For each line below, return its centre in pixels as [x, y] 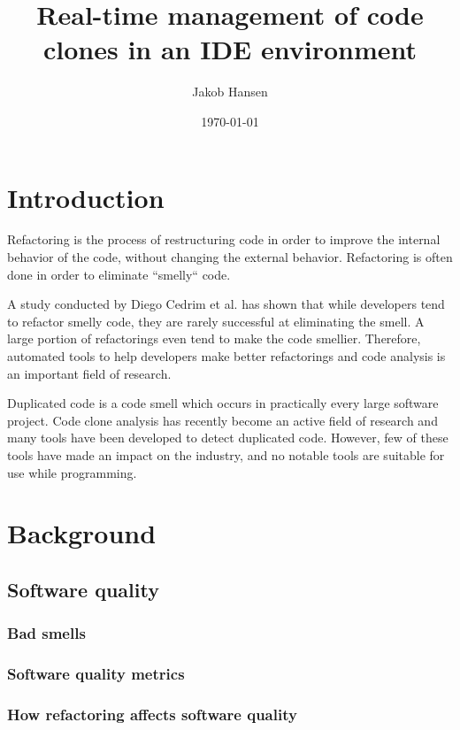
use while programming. [72, 472]
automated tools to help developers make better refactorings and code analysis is [226, 356]
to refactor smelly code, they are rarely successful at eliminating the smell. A [216, 321]
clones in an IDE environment [230, 49]
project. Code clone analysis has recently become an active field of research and [222, 420]
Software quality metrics [96, 674]
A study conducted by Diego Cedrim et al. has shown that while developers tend [226, 304]
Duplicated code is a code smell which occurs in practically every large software [223, 403]
